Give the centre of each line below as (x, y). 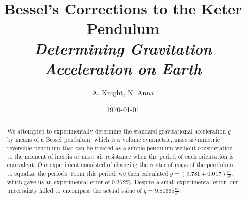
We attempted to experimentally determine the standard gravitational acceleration (116, 131)
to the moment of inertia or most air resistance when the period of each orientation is (120, 156)
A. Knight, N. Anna (123, 92)
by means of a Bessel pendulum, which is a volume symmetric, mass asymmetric (113, 139)
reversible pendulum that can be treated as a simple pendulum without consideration (120, 147)
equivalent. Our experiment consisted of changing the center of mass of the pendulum (120, 165)
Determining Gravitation (123, 48)
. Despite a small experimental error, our (184, 182)
